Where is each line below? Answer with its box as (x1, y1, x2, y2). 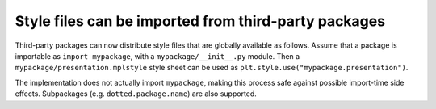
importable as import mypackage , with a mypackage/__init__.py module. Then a (15, 51, 300, 61)
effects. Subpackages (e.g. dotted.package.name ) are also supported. (15, 89, 258, 99)
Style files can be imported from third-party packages (15, 12, 386, 30)
